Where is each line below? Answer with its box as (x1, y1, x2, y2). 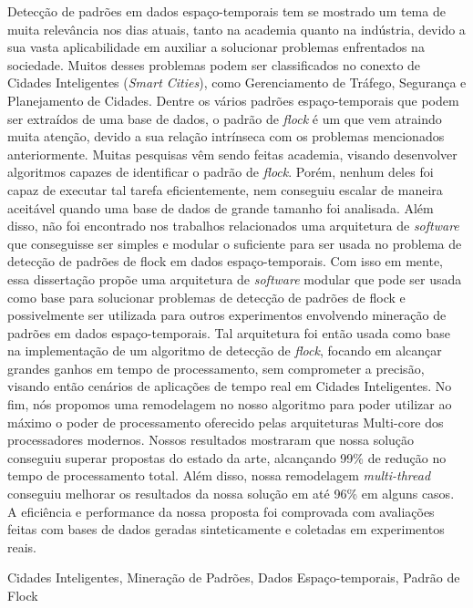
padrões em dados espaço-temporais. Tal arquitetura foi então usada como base (7, 323, 450, 342)
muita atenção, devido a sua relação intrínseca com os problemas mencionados (7, 127, 445, 146)
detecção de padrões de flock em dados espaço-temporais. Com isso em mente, (7, 252, 443, 271)
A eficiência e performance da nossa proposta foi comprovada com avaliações (7, 501, 435, 520)
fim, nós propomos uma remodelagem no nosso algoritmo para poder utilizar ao (7, 395, 452, 414)
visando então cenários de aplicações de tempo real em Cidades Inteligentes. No (7, 376, 452, 396)
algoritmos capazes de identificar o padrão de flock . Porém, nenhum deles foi (7, 162, 434, 181)
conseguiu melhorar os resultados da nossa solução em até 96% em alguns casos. (7, 484, 455, 503)
